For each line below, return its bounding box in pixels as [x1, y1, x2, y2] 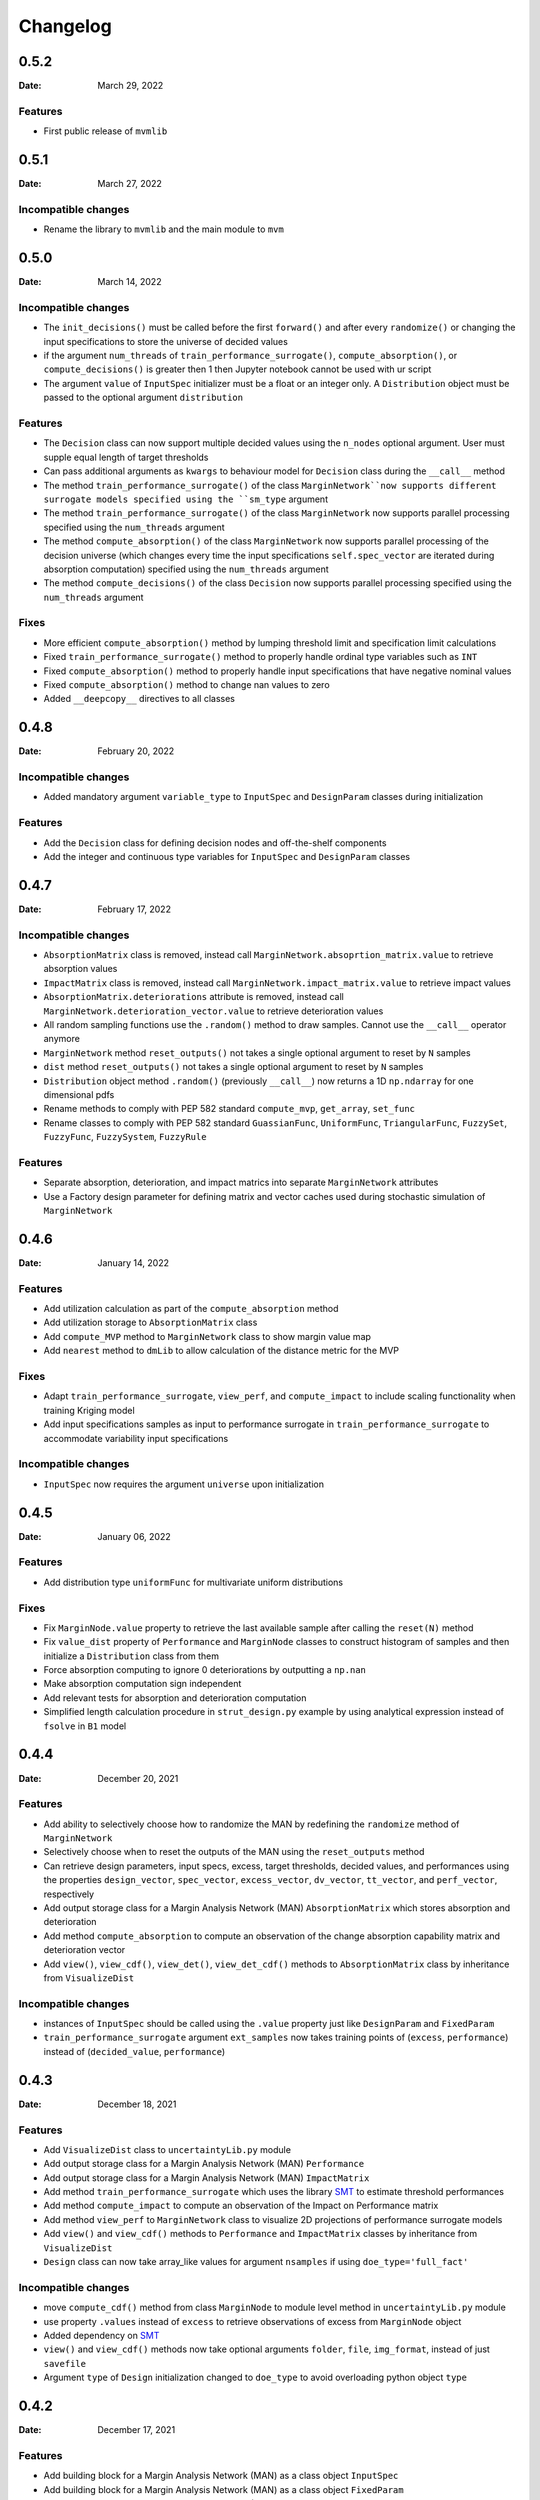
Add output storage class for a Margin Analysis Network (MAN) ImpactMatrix [43, 2171, 370, 2184]
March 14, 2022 [97, 276, 162, 288]
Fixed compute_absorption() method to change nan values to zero [43, 679, 330, 690]
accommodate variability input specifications [43, 1432, 229, 1444]
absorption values [43, 963, 118, 975]
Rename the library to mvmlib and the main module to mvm [43, 223, 284, 235]
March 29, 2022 [97, 80, 164, 92]
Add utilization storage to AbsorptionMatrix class [43, 1316, 258, 1329]
